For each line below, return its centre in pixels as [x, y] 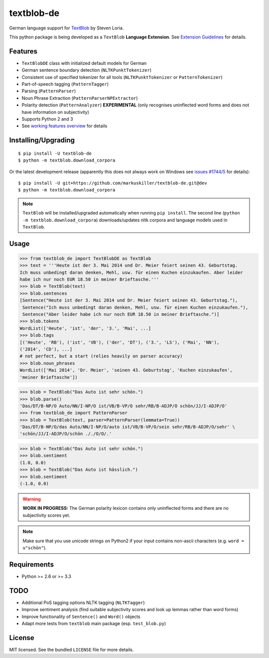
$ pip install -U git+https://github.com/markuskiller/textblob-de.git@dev [113, 183]
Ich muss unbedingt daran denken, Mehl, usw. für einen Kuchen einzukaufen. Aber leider [132, 272]
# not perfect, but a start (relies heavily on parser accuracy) [101, 356]
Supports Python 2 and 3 [47, 119]
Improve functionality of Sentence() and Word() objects [81, 617]
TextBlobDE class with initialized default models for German [84, 63]
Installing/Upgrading [42, 140]
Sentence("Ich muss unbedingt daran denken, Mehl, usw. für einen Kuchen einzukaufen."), [135, 307]
